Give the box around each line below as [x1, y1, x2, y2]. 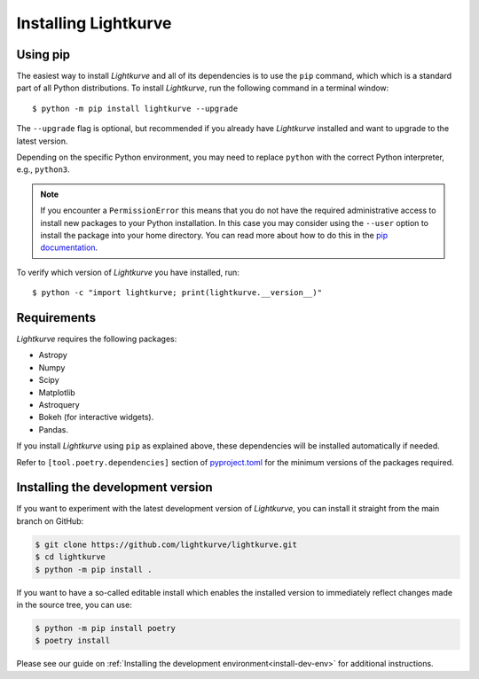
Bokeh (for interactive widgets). [38, 412, 154, 423]
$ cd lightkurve [35, 552, 106, 562]
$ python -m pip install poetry [35, 623, 177, 633]
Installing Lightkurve [16, 13, 172, 33]
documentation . [40, 242, 98, 253]
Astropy [38, 350, 68, 361]
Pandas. [38, 424, 68, 434]
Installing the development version [16, 480, 213, 496]
